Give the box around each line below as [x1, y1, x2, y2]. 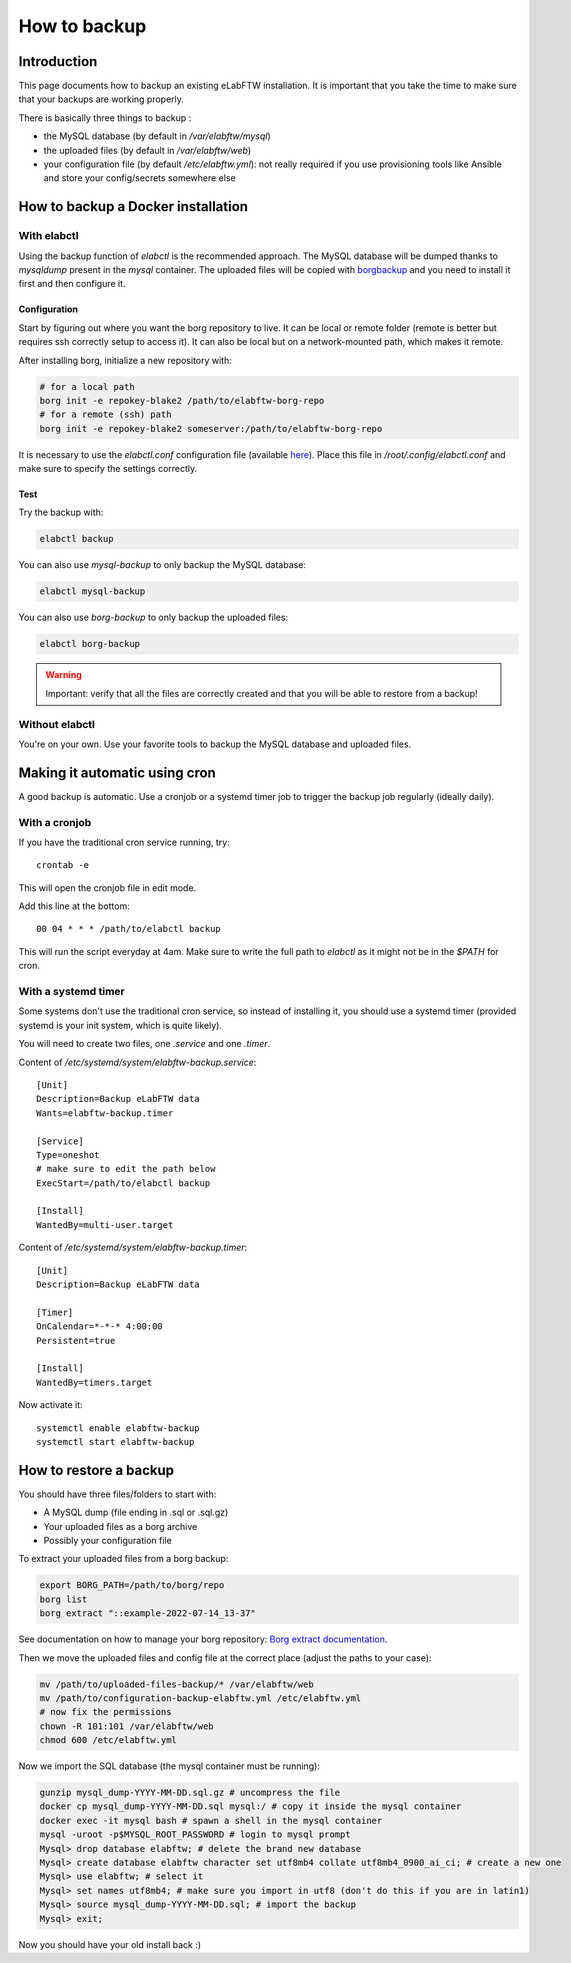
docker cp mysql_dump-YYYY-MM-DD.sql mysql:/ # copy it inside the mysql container [39, 1801, 462, 1812]
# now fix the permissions [39, 1706, 172, 1718]
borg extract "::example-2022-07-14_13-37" [39, 1608, 257, 1619]
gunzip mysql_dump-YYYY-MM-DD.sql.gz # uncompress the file [39, 1787, 341, 1799]
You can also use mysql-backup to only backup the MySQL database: [18, 559, 307, 571]
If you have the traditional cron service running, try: [18, 836, 230, 848]
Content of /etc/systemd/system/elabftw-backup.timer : [18, 1241, 248, 1254]
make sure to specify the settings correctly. [18, 463, 198, 475]
